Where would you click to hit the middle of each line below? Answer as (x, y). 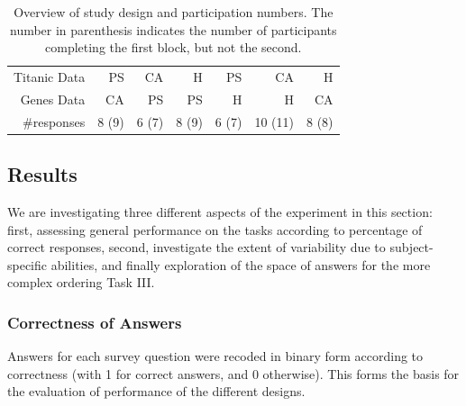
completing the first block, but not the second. (174, 47)
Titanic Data (50, 77)
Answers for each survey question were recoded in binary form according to (215, 356)
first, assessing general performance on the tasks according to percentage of (215, 229)
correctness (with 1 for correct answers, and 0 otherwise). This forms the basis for (233, 373)
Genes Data (53, 99)
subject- (411, 247)
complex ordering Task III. (81, 282)
